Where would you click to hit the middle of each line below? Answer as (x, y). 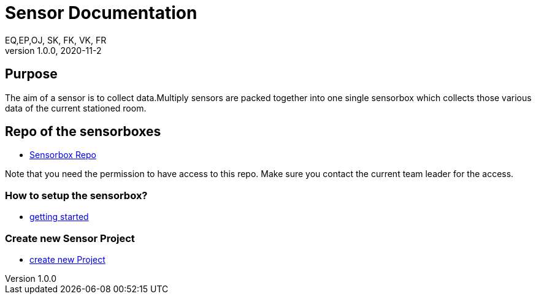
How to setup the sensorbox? (76, 195)
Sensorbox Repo (63, 155)
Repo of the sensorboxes (83, 132)
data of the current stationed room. (76, 108)
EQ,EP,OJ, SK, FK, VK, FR (56, 40)
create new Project (67, 259)
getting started (59, 217)
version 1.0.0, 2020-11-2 (53, 50)
